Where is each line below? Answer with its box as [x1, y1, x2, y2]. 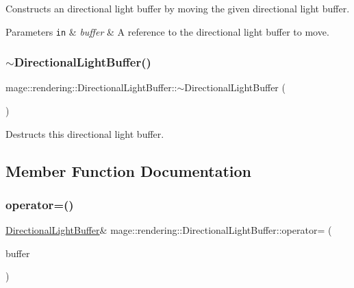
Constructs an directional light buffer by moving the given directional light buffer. [5, 1, 350, 15]
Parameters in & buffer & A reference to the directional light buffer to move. [5, 24, 329, 38]
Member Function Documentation [5, 160, 252, 181]
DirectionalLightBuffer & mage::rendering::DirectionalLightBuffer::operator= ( [5, 223, 332, 237]
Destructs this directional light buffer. [5, 126, 164, 141]
